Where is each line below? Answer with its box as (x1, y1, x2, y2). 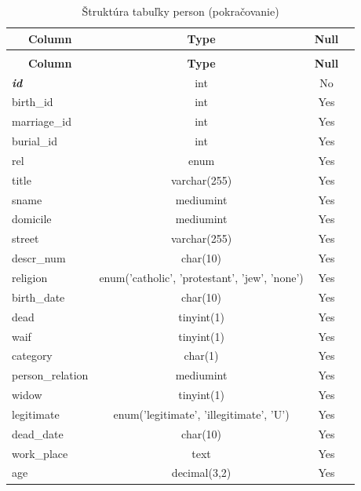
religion (12, 269, 48, 285)
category (12, 347, 53, 364)
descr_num (12, 250, 66, 266)
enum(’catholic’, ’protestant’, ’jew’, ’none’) (99, 269, 304, 285)
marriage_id (12, 113, 71, 130)
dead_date (12, 425, 64, 442)
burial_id (12, 133, 58, 149)
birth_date (12, 288, 65, 305)
